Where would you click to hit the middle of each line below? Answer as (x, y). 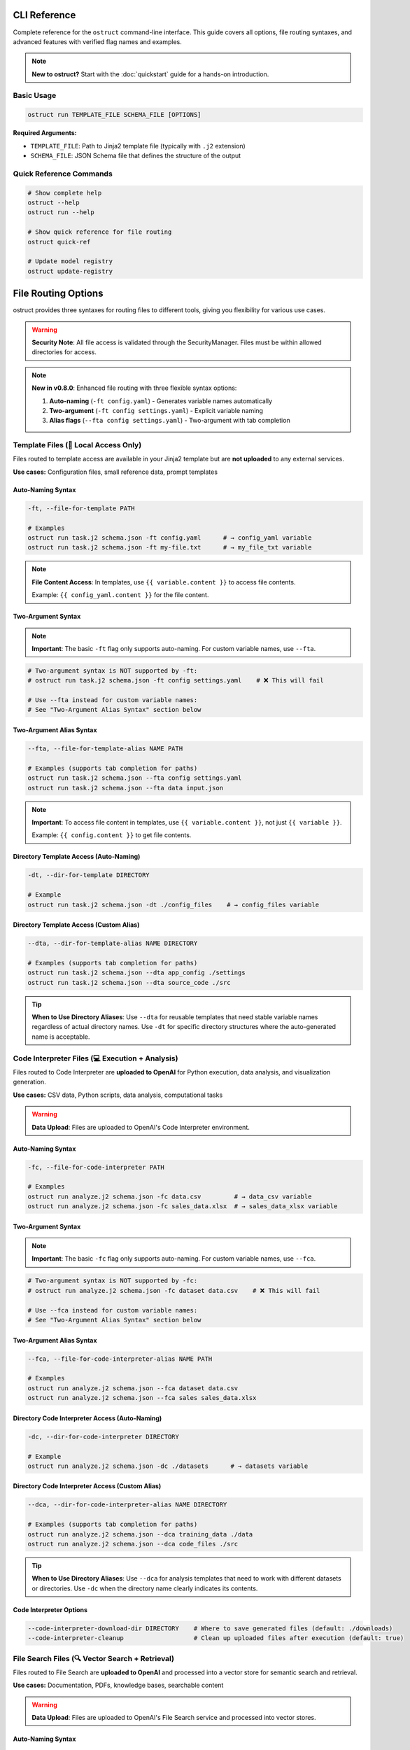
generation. (29, 1082)
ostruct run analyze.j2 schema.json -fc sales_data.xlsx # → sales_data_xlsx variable (183, 1206)
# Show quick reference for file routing (100, 232)
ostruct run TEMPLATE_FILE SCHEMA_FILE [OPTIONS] (114, 115)
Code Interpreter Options (50, 1609)
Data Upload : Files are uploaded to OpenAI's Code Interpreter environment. (141, 1127)
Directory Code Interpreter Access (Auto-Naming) (87, 1418)
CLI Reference (44, 15)
